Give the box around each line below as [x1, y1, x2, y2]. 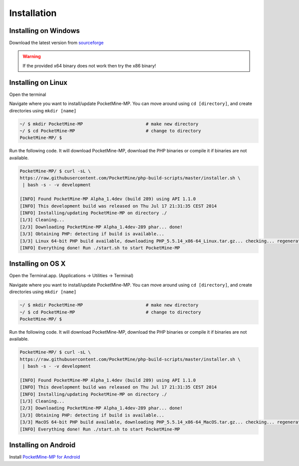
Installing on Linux [9, 78, 67, 87]
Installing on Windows [9, 26, 80, 35]
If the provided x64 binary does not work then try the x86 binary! [22, 62, 156, 68]
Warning [22, 53, 41, 59]
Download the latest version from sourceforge [9, 40, 104, 46]
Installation [9, 7, 57, 18]
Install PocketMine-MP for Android [9, 454, 80, 460]
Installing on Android [9, 441, 76, 450]
